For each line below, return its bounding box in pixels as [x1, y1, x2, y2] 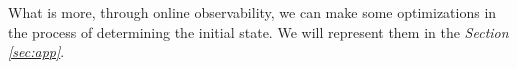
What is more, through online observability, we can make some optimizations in [8, 2, 497, 22]
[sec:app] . [8, 41, 65, 62]
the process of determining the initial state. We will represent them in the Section [8, 21, 509, 42]
